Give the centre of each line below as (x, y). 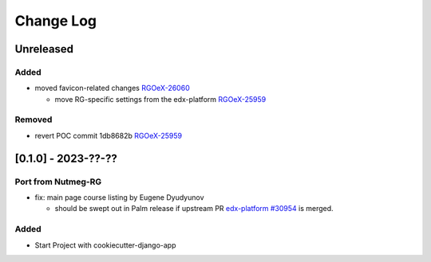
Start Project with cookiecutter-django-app (105, 245)
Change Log (56, 21)
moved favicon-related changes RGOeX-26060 (113, 88)
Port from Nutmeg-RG (58, 182)
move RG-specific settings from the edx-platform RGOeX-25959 (160, 99)
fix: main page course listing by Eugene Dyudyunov (119, 197)
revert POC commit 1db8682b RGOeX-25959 (109, 135)
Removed (34, 119)
